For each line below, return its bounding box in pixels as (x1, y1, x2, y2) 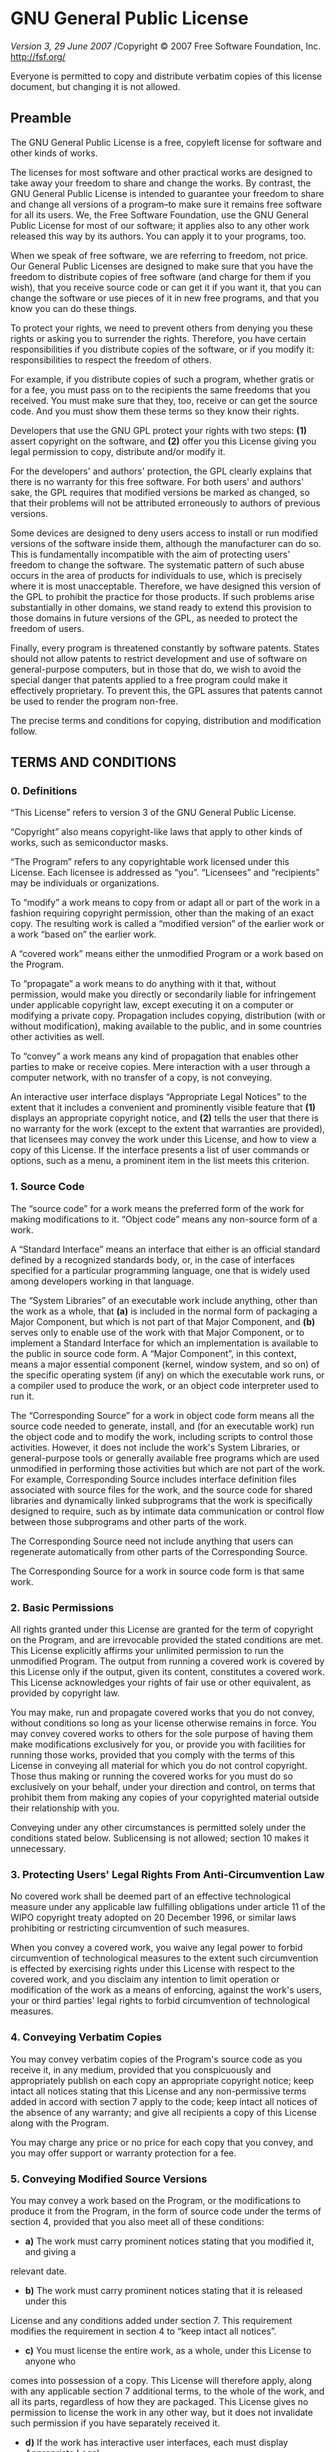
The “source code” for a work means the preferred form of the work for (10, 1202, 305, 1214)
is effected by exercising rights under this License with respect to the (10, 1963, 296, 1975)
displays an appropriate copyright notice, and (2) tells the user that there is (10, 1112, 319, 1124)
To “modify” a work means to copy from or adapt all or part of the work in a (10, 897, 321, 909)
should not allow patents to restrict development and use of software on (10, 652, 308, 664)
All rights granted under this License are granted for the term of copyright (10, 1623, 314, 1636)
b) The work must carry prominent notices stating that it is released (24, 2284, 303, 2296)
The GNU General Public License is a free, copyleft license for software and (10, 136, 322, 148)
